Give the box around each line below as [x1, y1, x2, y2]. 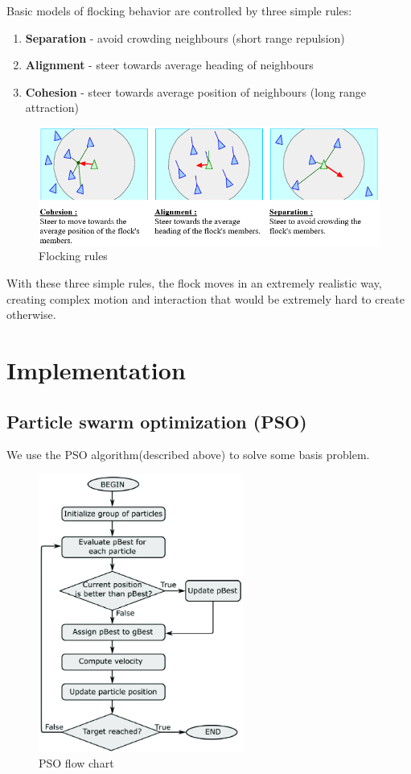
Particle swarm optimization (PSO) [6, 408, 307, 433]
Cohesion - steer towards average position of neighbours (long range [25, 83, 367, 100]
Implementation [6, 353, 186, 386]
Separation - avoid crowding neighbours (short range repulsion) [25, 29, 345, 46]
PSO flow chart [39, 755, 114, 772]
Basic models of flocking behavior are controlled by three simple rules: [6, 2, 352, 19]
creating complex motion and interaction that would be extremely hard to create [6, 290, 405, 307]
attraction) [25, 99, 79, 116]
